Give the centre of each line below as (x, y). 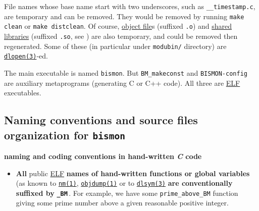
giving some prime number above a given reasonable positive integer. (122, 203)
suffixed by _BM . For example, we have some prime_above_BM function (127, 193)
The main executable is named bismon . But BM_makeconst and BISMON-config (126, 72)
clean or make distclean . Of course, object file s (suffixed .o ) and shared (118, 26)
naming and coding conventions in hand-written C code (103, 156)
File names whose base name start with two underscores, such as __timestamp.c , (130, 6)
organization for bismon (65, 135)
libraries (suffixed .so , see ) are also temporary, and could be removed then (121, 36)
